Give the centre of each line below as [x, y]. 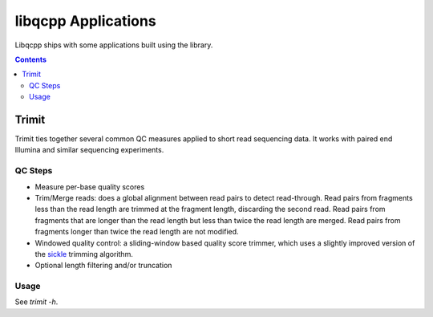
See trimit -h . [36, 302]
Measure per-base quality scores [90, 187]
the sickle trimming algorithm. [84, 254]
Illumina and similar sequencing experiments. [89, 150]
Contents [31, 59]
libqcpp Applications [85, 21]
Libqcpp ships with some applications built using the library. [114, 45]
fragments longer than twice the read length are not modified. [137, 232]
